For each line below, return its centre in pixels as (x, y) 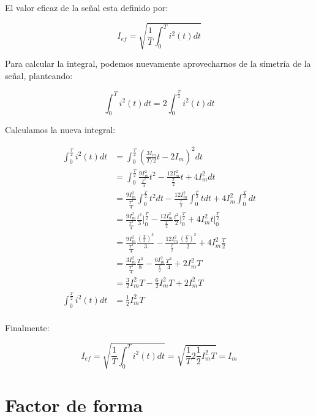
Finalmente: (27, 327)
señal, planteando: (39, 75)
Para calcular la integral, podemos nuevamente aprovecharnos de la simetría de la (158, 63)
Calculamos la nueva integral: (60, 130)
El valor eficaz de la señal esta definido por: (87, 7)
